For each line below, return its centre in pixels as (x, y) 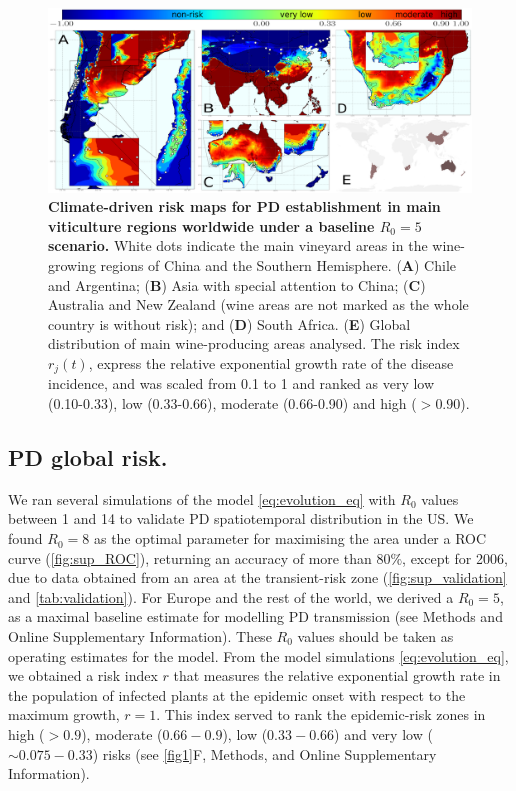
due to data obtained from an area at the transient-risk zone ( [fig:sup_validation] (257, 577)
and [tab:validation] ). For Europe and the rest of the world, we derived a (231, 596)
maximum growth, (64, 714)
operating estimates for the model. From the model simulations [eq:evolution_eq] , (258, 655)
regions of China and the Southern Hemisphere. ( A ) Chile (278, 265)
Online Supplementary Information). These (140, 636)
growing (72, 265)
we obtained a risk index (83, 675)
